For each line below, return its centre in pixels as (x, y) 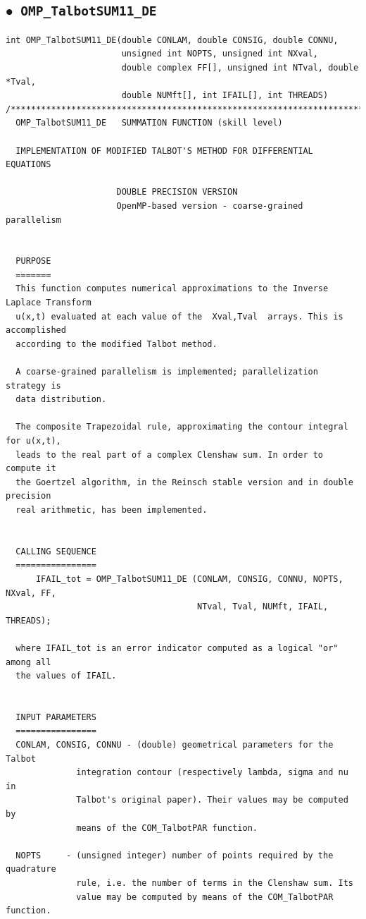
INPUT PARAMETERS (56, 717)
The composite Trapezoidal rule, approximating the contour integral (182, 427)
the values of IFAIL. (66, 676)
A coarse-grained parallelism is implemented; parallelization (167, 372)
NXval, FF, (31, 593)
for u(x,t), (33, 441)
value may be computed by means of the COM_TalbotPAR (205, 897)
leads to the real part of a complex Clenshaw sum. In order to (170, 455)
